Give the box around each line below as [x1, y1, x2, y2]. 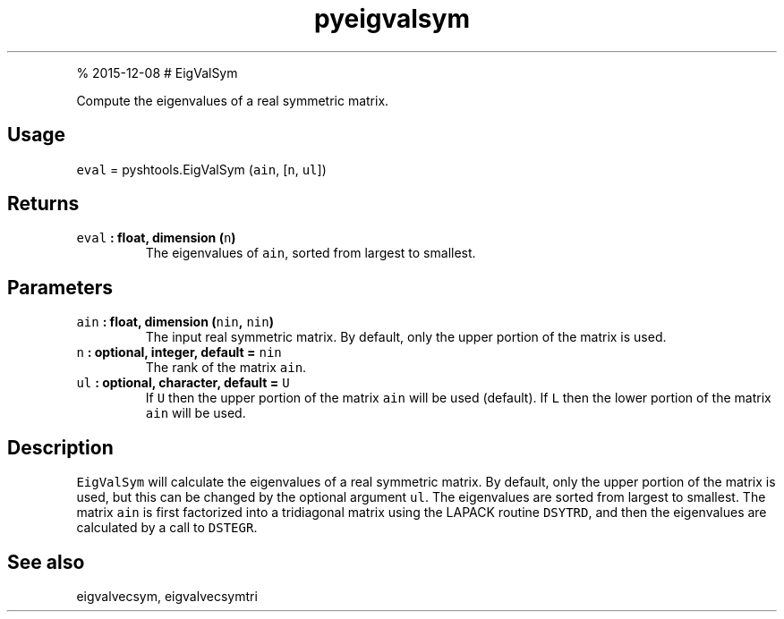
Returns [7, 192, 80, 216]
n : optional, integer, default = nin [76, 344, 282, 360]
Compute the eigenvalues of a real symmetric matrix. [76, 92, 389, 108]
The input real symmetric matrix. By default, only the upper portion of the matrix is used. [145, 329, 667, 345]
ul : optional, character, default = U [76, 375, 290, 391]
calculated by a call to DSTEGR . [76, 520, 258, 536]
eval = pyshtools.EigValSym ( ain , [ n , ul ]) [76, 161, 327, 177]
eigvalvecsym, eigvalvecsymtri [76, 588, 258, 604]
